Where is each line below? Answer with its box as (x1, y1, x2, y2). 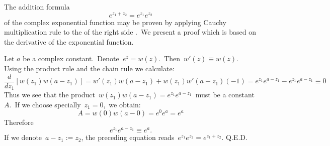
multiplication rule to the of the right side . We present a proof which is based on (4, 27, 256, 37)
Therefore (4, 117, 34, 127)
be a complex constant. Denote (23, 53, 119, 64)
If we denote (4, 132, 42, 142)
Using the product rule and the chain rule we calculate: (4, 63, 175, 74)
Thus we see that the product (4, 89, 96, 100)
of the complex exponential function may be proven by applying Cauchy (4, 17, 226, 27)
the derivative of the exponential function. (4, 36, 134, 47)
